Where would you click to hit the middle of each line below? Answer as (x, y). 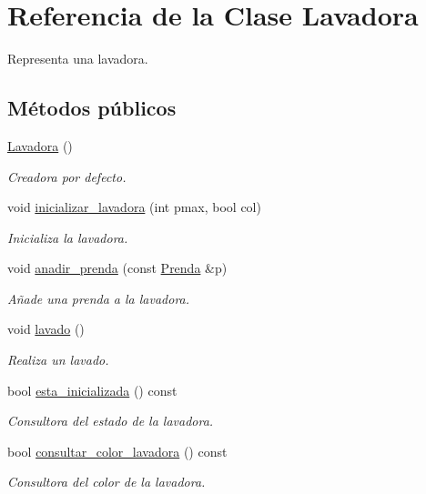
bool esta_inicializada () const (92, 390)
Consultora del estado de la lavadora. (111, 421)
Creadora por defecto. (67, 176)
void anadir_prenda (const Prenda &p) (117, 268)
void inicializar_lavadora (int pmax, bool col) (134, 207)
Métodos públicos (92, 108)
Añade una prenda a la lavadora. (99, 298)
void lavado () (46, 329)
